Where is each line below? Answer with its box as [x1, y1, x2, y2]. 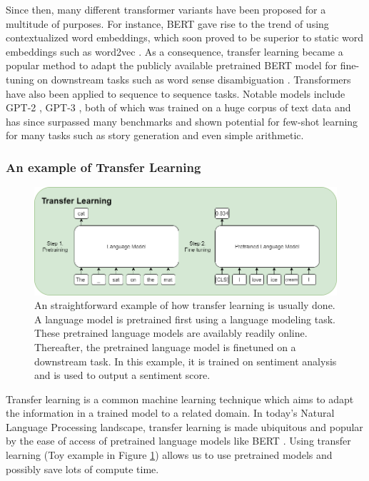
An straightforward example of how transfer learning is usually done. [34, 298, 335, 313]
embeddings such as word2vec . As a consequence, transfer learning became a [6, 44, 343, 59]
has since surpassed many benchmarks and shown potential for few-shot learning [6, 113, 358, 128]
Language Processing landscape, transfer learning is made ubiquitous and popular [6, 419, 363, 434]
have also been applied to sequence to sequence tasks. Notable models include [6, 86, 345, 101]
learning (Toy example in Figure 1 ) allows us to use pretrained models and [6, 447, 333, 462]
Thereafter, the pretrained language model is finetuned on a [34, 339, 296, 354]
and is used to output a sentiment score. [34, 368, 211, 383]
